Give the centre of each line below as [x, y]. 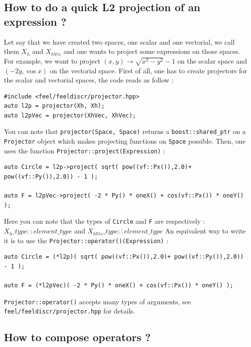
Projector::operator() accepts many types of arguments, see [98, 301]
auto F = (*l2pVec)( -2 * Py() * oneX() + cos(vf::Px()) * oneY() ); [119, 286]
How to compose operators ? [77, 337]
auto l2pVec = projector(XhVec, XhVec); [70, 115]
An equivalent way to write [205, 231]
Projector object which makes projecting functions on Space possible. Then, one [125, 141]
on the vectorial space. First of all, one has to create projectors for [148, 70]
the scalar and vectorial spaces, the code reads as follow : [89, 80]
